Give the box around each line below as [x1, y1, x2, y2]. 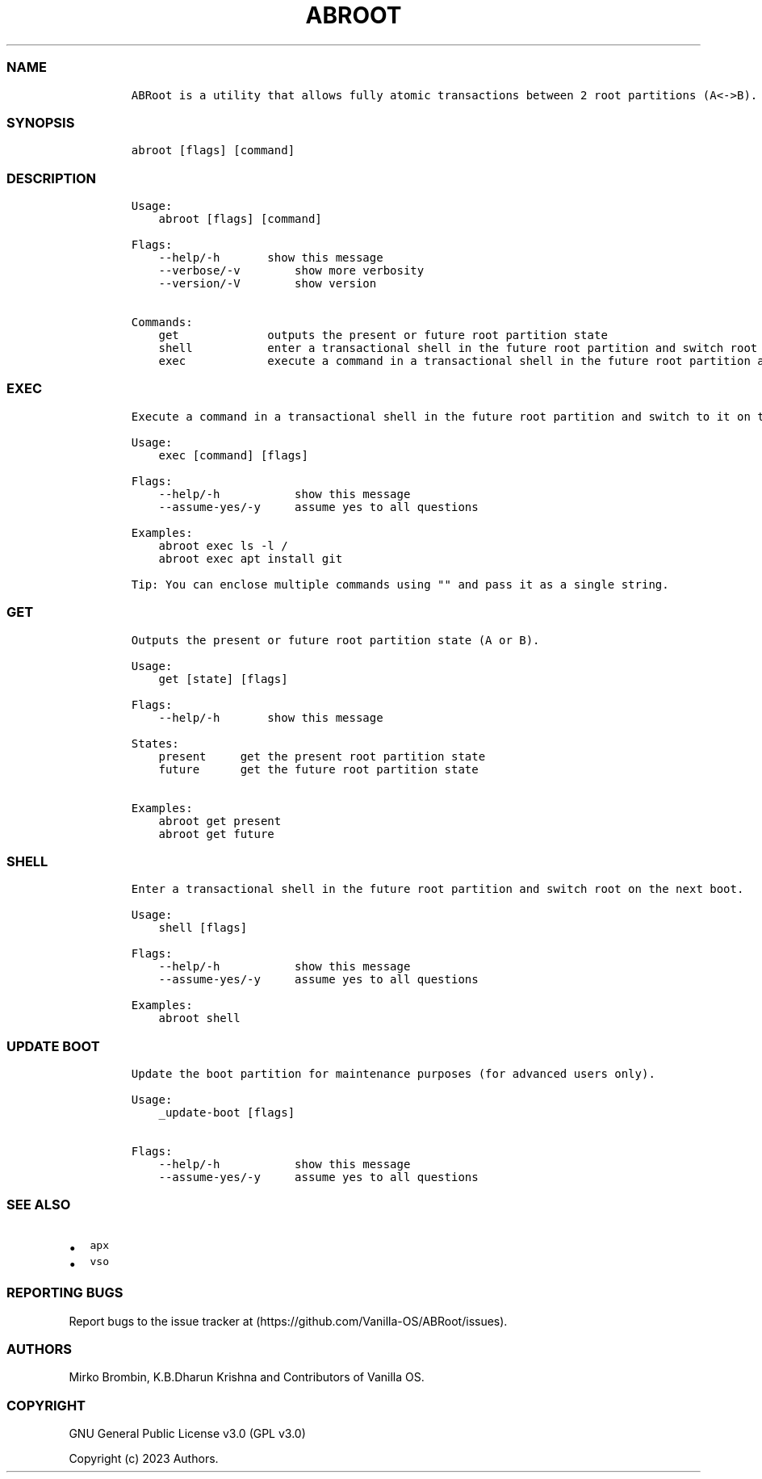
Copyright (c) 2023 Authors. [69, 1452, 219, 1465]
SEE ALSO [6, 1196, 71, 1213]
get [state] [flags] [158, 672, 288, 685]
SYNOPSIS [6, 114, 75, 131]
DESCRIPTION [6, 170, 97, 186]
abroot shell [158, 1012, 241, 1025]
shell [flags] [158, 921, 248, 935]
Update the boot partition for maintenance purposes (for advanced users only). [131, 1067, 655, 1080]
